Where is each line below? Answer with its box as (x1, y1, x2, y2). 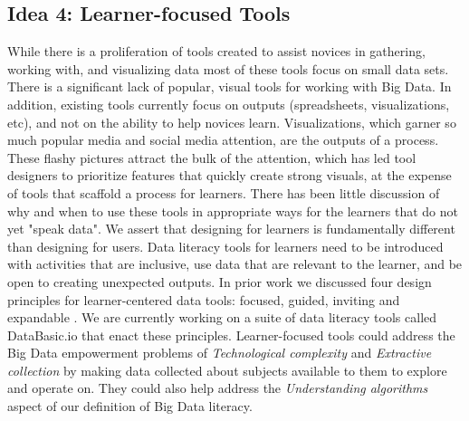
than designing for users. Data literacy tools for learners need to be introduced (7, 236, 444, 255)
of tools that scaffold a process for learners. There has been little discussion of (7, 183, 440, 202)
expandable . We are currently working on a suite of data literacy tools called (7, 308, 437, 327)
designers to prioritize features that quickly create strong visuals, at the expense (7, 166, 452, 185)
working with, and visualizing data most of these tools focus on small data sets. (7, 59, 449, 78)
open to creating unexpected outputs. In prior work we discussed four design (7, 272, 432, 291)
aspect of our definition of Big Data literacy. (7, 397, 253, 416)
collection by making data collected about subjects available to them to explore (7, 360, 447, 379)
